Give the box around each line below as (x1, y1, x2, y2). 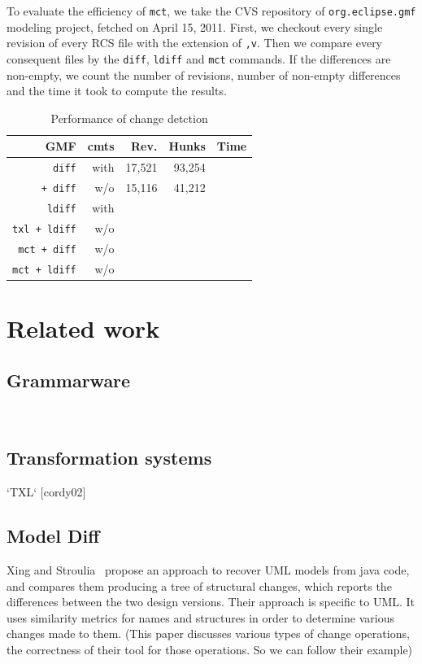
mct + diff (18, 243, 76, 256)
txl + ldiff (12, 223, 76, 235)
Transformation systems (7, 445, 212, 470)
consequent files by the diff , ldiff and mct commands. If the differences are (7, 50, 391, 67)
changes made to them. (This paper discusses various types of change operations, (7, 625, 410, 642)
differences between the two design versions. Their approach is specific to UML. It (7, 593, 415, 610)
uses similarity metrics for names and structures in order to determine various (7, 609, 394, 626)
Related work (7, 312, 160, 345)
